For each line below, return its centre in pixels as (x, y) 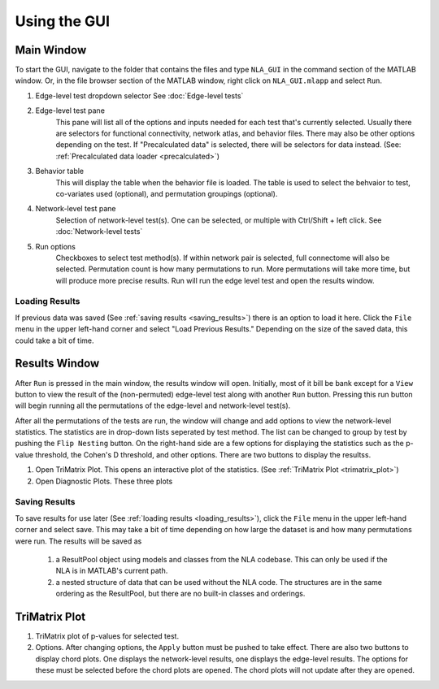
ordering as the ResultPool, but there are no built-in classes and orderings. (180, 594)
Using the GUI (62, 21)
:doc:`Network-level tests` (99, 232)
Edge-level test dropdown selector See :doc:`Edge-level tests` (139, 95)
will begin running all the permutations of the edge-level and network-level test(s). (153, 405)
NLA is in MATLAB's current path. (112, 571)
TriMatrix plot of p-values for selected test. (107, 636)
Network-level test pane (76, 209)
